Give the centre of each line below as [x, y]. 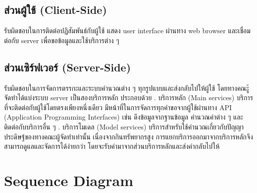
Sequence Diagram [69, 180]
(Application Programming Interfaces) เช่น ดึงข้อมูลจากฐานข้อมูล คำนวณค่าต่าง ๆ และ [124, 117]
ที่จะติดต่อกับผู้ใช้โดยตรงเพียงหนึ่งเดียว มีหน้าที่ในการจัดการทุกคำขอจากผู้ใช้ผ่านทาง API [118, 107]
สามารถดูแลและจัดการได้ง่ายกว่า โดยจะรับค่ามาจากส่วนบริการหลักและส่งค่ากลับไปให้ [112, 146]
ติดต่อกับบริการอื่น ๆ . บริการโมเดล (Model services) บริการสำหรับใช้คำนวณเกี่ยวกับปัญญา [124, 126]
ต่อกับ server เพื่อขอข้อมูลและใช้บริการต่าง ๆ [62, 40]
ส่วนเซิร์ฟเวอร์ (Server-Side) [68, 67]
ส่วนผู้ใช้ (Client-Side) [55, 10]
